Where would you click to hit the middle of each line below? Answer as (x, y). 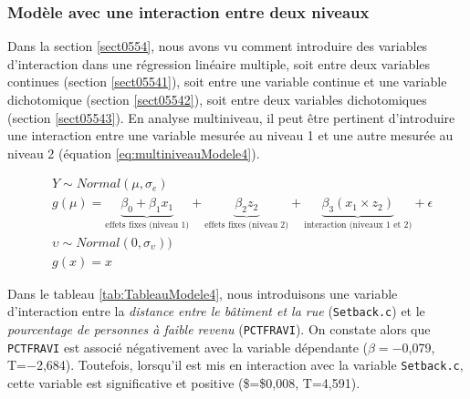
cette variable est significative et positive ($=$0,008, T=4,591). (184, 382)
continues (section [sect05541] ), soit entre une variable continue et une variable (227, 82)
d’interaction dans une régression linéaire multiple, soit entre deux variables (219, 63)
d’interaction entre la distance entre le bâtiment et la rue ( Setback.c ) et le (216, 311)
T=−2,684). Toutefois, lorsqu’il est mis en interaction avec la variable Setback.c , (235, 365)
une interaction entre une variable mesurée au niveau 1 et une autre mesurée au (230, 135)
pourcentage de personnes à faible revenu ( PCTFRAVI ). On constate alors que (219, 328)
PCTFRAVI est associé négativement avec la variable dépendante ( (188, 347)
